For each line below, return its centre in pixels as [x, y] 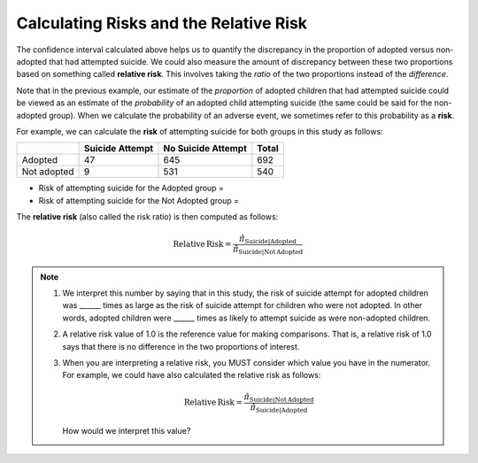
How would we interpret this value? [127, 430]
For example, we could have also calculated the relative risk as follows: [192, 375]
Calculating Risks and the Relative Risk [162, 23]
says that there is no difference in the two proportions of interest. [181, 346]
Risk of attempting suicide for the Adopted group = [131, 188]
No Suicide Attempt [205, 149]
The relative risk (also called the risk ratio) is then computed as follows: [147, 217]
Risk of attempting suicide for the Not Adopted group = [139, 200]
